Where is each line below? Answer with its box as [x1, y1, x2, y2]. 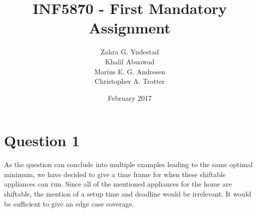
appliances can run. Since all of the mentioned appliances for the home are [4, 179, 232, 189]
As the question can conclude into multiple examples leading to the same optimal [4, 159, 253, 170]
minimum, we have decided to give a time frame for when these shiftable [4, 169, 226, 179]
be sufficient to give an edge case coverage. [4, 198, 134, 209]
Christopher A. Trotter [94, 76, 165, 86]
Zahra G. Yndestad [100, 46, 159, 57]
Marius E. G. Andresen [94, 66, 166, 76]
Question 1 [4, 130, 80, 151]
